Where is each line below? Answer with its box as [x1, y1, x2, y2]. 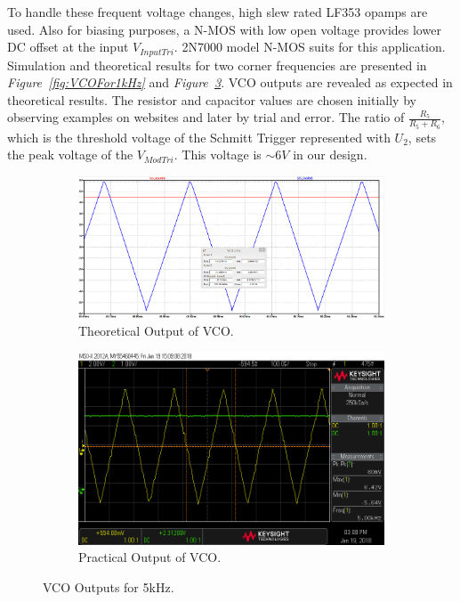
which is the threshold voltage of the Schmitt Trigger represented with [7, 127, 391, 146]
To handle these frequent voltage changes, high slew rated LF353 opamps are [7, 3, 428, 20]
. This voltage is [174, 145, 262, 164]
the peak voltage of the [7, 145, 133, 164]
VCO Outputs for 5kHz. [43, 577, 174, 596]
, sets [408, 127, 437, 146]
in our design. [293, 145, 367, 164]
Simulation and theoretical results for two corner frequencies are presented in [7, 55, 427, 74]
